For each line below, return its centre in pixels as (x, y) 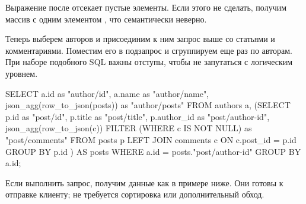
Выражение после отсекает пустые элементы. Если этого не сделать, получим (146, 7)
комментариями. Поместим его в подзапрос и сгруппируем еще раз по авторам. (149, 50)
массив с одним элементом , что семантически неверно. (106, 19)
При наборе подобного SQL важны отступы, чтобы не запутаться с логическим (149, 62)
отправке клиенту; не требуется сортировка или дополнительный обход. (135, 194)
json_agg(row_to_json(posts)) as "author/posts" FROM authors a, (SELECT (148, 105)
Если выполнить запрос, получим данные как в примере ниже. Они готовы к (144, 182)
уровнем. (22, 73)
